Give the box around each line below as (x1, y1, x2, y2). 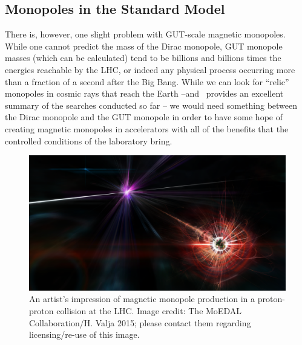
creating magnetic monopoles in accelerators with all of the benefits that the (5, 122, 289, 135)
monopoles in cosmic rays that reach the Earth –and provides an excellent (5, 87, 284, 100)
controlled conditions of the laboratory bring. (5, 134, 172, 147)
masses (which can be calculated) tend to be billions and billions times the (5, 51, 281, 64)
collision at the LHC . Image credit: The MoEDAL (56, 304, 241, 317)
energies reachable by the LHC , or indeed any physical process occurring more (5, 63, 295, 76)
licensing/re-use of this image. (29, 328, 140, 341)
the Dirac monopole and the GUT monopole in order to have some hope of (5, 111, 283, 123)
